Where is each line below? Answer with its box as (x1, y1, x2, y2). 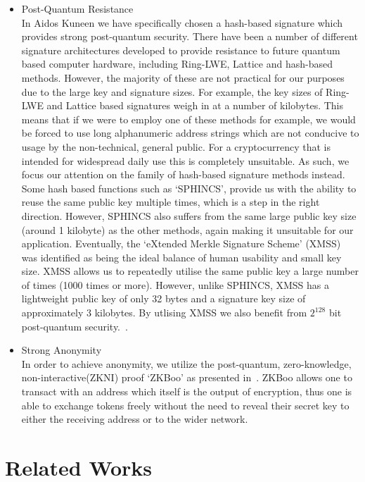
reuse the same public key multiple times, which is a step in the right (21, 194, 320, 209)
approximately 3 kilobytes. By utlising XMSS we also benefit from (21, 305, 307, 320)
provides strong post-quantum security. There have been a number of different (21, 29, 358, 44)
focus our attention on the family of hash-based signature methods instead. (21, 167, 345, 182)
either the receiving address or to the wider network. (21, 412, 248, 426)
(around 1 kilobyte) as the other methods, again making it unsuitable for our (21, 222, 354, 237)
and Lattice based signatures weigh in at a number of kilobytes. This (46, 98, 344, 113)
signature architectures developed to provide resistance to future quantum (21, 42, 340, 57)
